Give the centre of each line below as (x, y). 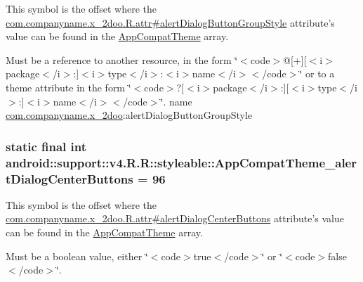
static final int (46, 146)
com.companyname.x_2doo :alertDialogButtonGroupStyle (129, 115)
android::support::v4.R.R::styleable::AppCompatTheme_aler (181, 162)
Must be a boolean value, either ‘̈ (77, 256)
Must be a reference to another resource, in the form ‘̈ (122, 59)
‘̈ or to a (317, 73)
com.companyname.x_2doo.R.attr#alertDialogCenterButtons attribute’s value (175, 218)
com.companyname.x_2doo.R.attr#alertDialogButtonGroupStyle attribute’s (170, 22)
